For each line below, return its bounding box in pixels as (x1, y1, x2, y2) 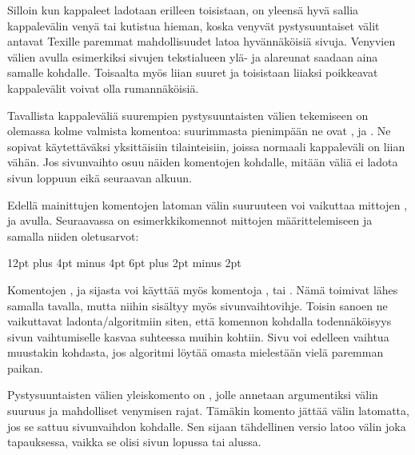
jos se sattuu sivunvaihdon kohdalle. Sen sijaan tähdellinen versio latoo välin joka (7, 417, 406, 434)
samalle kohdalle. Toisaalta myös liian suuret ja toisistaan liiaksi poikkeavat (7, 64, 378, 81)
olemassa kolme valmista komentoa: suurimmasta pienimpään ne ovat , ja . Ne (7, 122, 391, 139)
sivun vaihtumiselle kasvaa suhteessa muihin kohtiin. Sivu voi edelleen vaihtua (7, 328, 389, 345)
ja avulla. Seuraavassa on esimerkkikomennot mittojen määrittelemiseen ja (7, 212, 373, 229)
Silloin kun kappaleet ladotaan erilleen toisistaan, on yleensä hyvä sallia (7, 2, 359, 18)
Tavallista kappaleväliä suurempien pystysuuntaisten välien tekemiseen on (7, 106, 369, 123)
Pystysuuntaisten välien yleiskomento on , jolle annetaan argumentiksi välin (7, 386, 378, 403)
